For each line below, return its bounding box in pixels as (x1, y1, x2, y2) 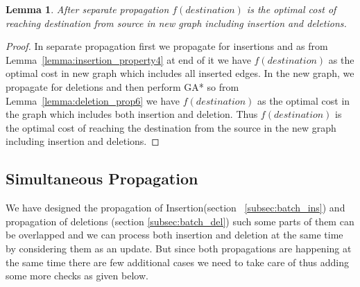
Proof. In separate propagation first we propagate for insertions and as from (6, 39, 328, 53)
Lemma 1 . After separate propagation (6, 2, 169, 16)
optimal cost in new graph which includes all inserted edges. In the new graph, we (6, 66, 354, 80)
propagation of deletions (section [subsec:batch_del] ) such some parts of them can (6, 214, 354, 228)
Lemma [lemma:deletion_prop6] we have (6, 93, 180, 107)
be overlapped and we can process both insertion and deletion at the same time (6, 227, 343, 242)
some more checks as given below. (6, 268, 148, 283)
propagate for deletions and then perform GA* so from (6, 79, 239, 94)
